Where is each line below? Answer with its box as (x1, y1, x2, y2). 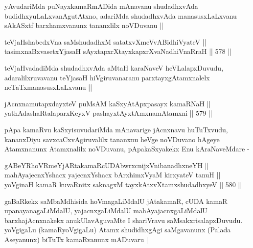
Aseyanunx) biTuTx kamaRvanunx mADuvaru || (4, 234, 150, 244)
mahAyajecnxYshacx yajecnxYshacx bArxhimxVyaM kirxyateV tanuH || (4, 170, 221, 180)
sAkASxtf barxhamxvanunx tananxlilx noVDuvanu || (4, 20, 163, 30)
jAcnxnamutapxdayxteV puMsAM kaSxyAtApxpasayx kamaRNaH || (4, 98, 211, 108)
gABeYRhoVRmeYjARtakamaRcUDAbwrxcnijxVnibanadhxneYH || (4, 160, 209, 170)
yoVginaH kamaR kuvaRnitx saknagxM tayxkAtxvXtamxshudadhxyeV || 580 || (4, 179, 242, 189)
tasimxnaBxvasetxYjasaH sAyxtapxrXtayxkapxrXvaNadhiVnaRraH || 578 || (4, 46, 232, 56)
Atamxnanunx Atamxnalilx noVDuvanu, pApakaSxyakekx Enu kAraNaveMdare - (4, 144, 250, 154)
